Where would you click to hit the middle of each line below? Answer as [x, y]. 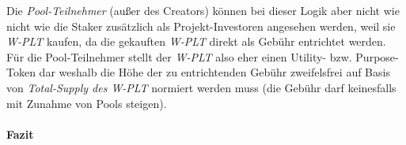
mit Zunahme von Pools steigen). [87, 103]
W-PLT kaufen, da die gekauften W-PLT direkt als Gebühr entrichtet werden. [196, 41]
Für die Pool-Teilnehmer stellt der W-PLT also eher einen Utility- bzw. [179, 56]
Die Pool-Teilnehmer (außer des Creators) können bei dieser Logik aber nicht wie [203, 10]
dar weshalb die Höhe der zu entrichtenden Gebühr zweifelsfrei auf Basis [214, 72]
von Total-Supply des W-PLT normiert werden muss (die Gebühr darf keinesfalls [201, 87]
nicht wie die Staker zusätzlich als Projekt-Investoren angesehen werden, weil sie [201, 26]
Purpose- [377, 56]
